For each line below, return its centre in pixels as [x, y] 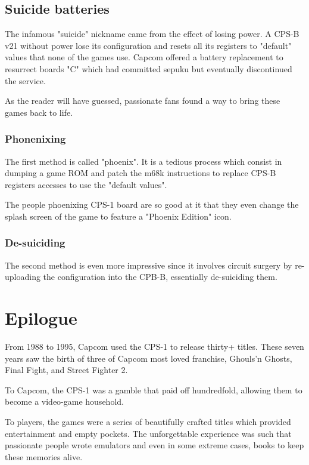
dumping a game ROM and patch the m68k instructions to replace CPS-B [141, 173]
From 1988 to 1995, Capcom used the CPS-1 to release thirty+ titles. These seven [154, 347]
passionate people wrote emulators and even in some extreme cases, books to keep [154, 445]
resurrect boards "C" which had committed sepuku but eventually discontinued [149, 68]
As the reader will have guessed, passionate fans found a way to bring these [143, 101]
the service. [25, 80]
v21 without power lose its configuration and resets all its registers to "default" [148, 45]
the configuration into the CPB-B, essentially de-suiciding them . [160, 277]
